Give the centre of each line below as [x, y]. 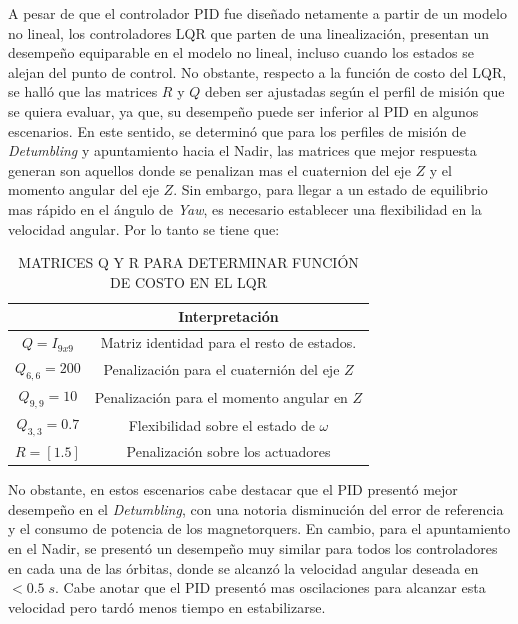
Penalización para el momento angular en [221, 396]
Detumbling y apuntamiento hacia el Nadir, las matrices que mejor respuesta [242, 150]
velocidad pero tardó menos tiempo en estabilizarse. [167, 606]
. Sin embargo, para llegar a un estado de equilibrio [330, 189]
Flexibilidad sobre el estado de [221, 424]
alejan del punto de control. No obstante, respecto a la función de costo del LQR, [257, 71]
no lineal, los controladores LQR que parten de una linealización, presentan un [249, 32]
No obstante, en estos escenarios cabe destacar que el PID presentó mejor [233, 489]
